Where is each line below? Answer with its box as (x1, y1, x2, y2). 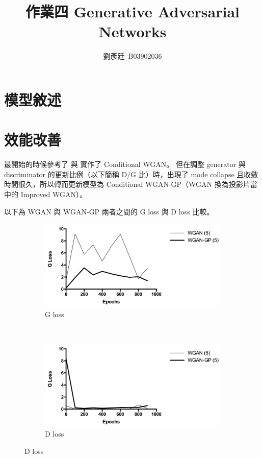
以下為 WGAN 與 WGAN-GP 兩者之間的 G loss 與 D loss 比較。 (4, 206, 214, 216)
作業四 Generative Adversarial (25, 1, 240, 22)
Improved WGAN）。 (20, 189, 87, 199)
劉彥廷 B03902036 (103, 51, 162, 61)
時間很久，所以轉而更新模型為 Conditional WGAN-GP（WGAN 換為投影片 (4, 179, 250, 189)
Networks (98, 21, 167, 42)
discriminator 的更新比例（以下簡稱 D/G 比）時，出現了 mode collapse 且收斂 (4, 168, 258, 179)
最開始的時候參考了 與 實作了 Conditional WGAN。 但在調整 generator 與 (4, 159, 246, 170)
